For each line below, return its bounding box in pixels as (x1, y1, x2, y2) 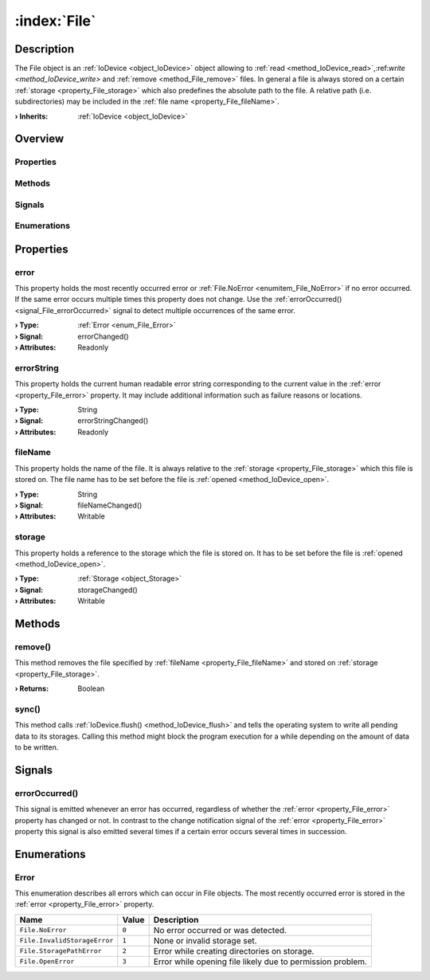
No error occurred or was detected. (153, 924, 287, 935)
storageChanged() (77, 585, 139, 594)
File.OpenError (19, 957, 75, 966)
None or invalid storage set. (153, 935, 258, 946)
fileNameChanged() (77, 500, 143, 510)
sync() (14, 704, 41, 715)
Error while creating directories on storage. (153, 945, 315, 956)
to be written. (14, 742, 59, 752)
